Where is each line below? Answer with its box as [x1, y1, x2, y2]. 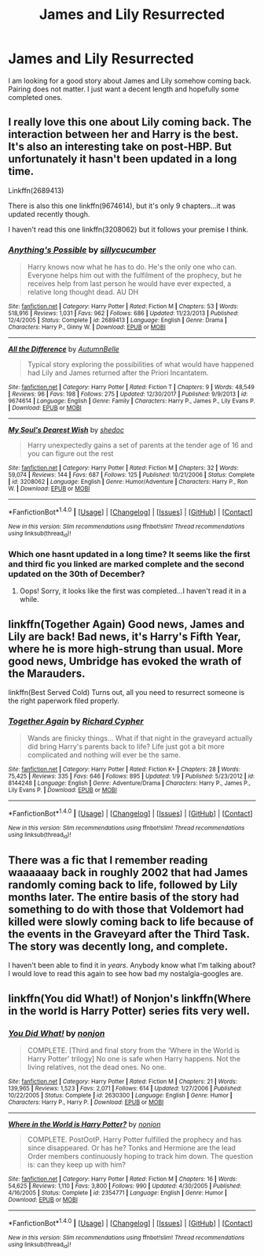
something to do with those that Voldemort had [8, 902, 244, 916]
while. [19, 595, 39, 604]
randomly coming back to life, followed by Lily [8, 878, 238, 891]
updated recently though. [8, 209, 90, 218]
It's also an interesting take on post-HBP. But [8, 140, 232, 154]
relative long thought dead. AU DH [27, 288, 139, 297]
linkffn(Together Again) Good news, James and [8, 617, 245, 631]
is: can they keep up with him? [27, 1160, 126, 1169]
